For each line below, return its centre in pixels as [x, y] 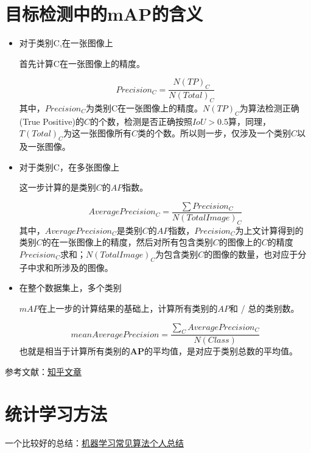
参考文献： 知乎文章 [43, 371]
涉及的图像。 [87, 267]
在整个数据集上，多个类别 [70, 288]
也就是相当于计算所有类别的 [75, 351]
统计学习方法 [56, 413]
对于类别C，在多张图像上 [69, 167]
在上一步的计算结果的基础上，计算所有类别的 [128, 308]
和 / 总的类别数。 [264, 308]
